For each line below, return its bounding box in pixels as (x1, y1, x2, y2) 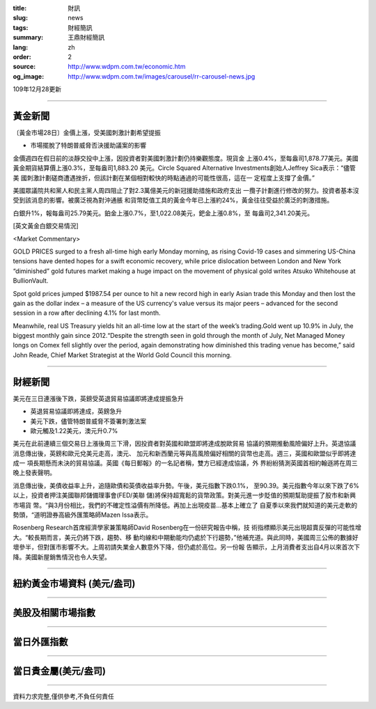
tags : (13, 23, 29, 31)
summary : (13, 33, 44, 42)
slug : (13, 14, 28, 22)
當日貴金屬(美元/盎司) (13, 665, 106, 677)
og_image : (13, 72, 45, 80)
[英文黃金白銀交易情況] (13, 221, 79, 230)
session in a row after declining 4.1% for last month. (13, 309, 161, 317)
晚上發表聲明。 (13, 469, 56, 477)
